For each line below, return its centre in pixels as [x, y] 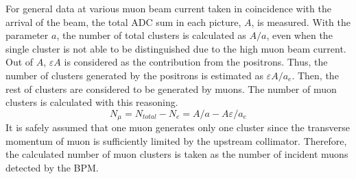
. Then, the [315, 75]
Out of [20, 62]
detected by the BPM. [52, 167]
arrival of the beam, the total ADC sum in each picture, [123, 22]
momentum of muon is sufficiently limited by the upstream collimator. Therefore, [176, 140]
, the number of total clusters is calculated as [151, 35]
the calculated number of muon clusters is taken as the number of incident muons [177, 154]
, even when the [299, 35]
